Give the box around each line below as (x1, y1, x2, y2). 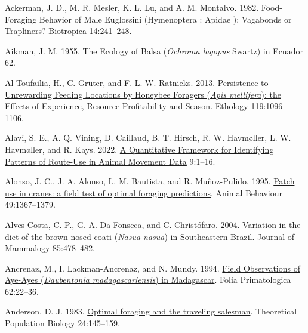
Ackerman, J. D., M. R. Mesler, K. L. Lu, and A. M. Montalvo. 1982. (5, 1, 259, 13)
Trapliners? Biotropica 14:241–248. (5, 24, 132, 37)
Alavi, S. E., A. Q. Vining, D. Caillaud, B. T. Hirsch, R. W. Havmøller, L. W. (5, 131, 291, 144)
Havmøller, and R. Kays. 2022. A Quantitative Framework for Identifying (5, 143, 274, 155)
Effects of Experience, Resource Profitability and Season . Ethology (5, 100, 248, 112)
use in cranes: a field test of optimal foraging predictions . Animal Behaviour (5, 186, 283, 199)
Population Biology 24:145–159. (5, 317, 120, 329)
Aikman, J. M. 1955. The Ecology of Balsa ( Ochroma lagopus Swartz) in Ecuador (5, 44, 303, 57)
